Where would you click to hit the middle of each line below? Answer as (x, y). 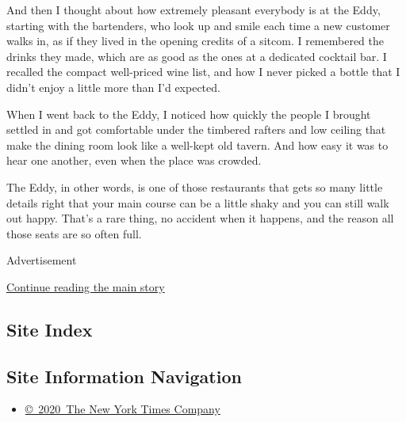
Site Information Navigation (124, 376)
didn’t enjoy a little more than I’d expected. (113, 87)
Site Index (50, 329)
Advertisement (42, 260)
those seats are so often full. (74, 233)
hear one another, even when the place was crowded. (134, 160)
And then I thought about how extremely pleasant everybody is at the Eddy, (193, 10)
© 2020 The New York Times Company (123, 409)
